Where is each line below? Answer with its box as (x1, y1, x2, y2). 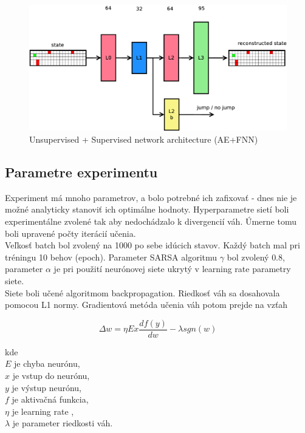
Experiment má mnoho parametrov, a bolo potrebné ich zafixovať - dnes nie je (5, 191, 297, 203)
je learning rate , (12, 404, 74, 417)
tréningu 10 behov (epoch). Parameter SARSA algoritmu (5, 250, 218, 263)
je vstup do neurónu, (12, 369, 90, 382)
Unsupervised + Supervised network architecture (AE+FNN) (29, 133, 258, 146)
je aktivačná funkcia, (12, 393, 89, 406)
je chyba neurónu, (14, 357, 80, 370)
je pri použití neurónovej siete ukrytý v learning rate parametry (53, 262, 291, 275)
